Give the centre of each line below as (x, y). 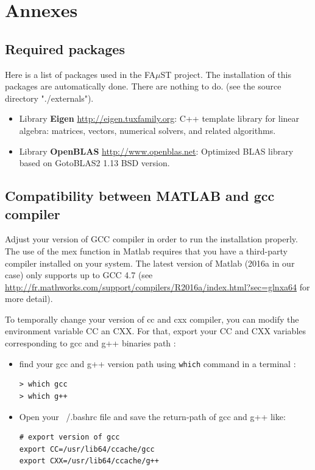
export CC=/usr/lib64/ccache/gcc (87, 449)
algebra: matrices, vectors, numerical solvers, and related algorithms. (147, 130)
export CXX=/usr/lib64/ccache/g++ (89, 461)
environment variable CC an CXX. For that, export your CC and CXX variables (156, 331)
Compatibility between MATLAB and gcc (140, 196)
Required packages (65, 48)
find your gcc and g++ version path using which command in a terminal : (157, 363)
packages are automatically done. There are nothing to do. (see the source (143, 86)
